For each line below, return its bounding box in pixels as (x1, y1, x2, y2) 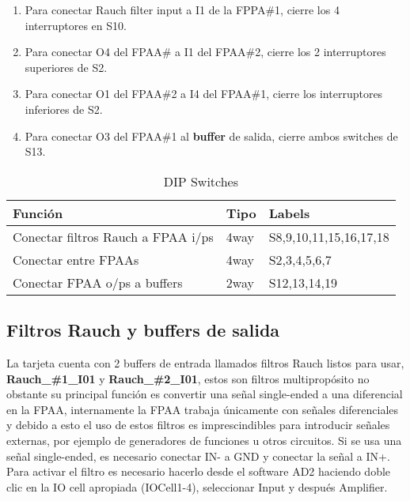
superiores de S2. (25, 58, 108, 75)
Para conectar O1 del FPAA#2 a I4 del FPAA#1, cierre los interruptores (25, 85, 383, 102)
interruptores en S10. (25, 17, 127, 33)
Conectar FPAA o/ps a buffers (13, 273, 183, 292)
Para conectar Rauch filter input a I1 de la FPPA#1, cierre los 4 (25, 2, 340, 17)
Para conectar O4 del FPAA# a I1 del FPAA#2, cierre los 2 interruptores (25, 43, 386, 60)
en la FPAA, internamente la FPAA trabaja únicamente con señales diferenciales (6, 401, 399, 417)
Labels (268, 203, 310, 222)
